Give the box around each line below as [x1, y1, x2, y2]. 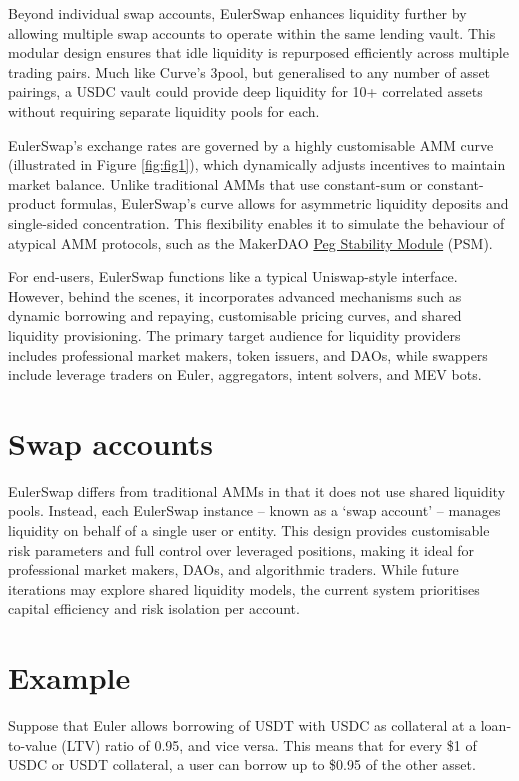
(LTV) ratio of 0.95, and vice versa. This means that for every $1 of [61, 734, 477, 755]
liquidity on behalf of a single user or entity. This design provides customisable [8, 520, 490, 540]
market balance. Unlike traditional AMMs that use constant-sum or [8, 173, 423, 194]
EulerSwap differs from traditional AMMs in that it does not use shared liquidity [8, 480, 506, 501]
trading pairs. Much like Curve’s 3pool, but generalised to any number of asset [8, 61, 491, 82]
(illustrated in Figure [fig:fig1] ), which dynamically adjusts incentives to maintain [8, 154, 506, 175]
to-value [8, 734, 57, 755]
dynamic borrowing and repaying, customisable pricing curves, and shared [8, 305, 462, 326]
